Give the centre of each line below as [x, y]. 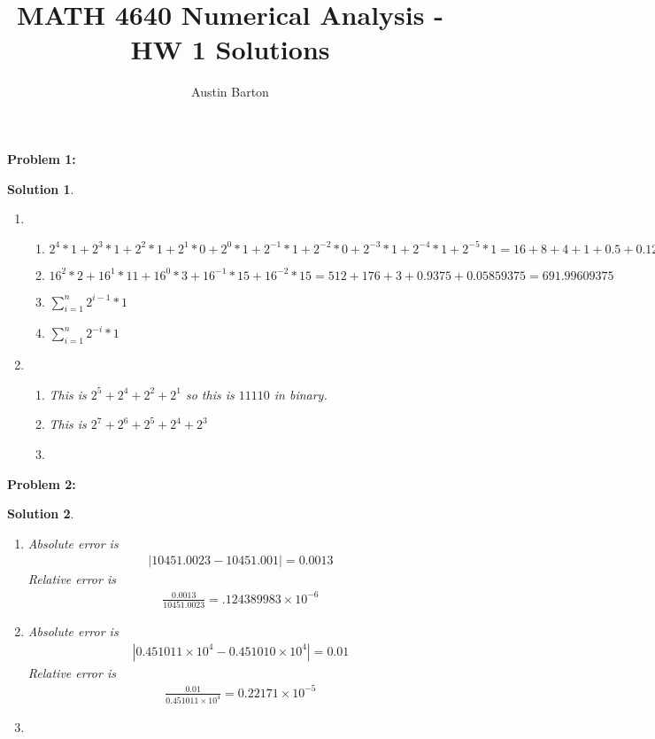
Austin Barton [230, 92]
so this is [210, 394]
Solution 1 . [41, 188]
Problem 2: [42, 483]
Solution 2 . [41, 513]
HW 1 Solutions [230, 49]
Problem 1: [42, 158]
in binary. [301, 394]
